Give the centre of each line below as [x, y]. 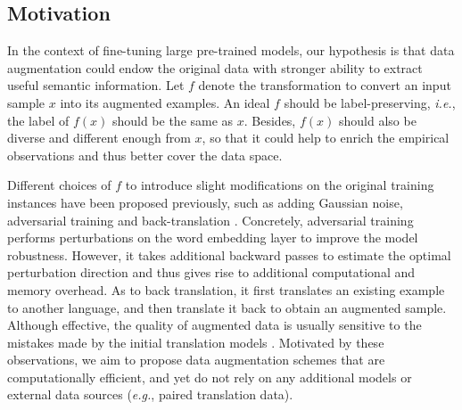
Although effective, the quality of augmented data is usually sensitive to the [214, 325]
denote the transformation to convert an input [325, 85]
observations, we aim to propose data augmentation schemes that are [196, 360]
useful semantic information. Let [96, 85]
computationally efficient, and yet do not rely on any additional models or [210, 377]
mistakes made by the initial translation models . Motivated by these [196, 342]
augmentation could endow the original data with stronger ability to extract [215, 67]
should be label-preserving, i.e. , [370, 102]
